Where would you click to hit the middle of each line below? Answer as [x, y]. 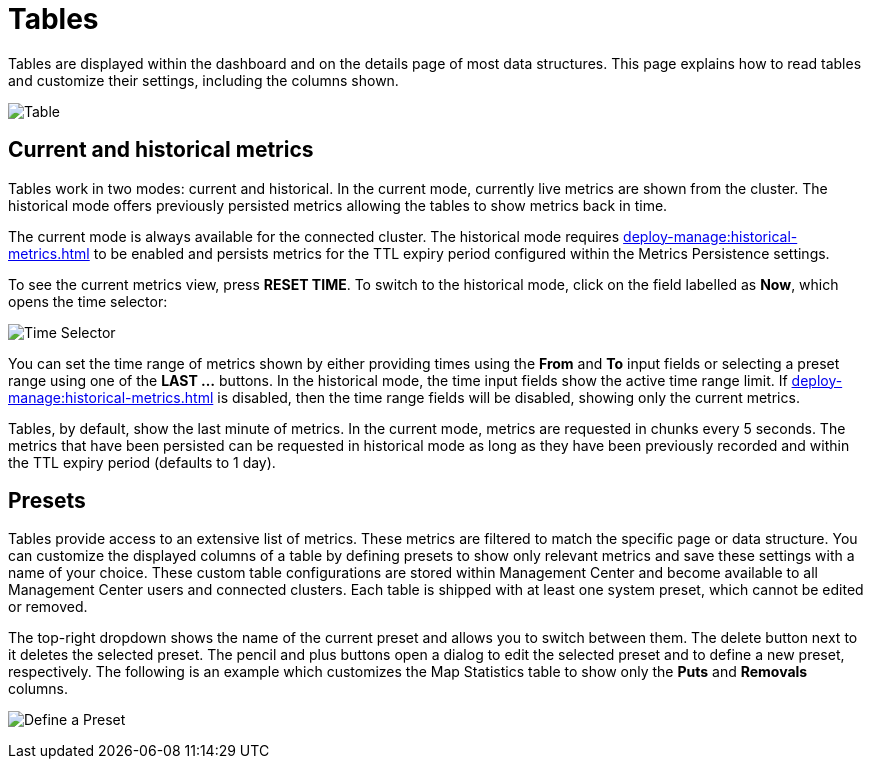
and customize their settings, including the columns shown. [203, 80]
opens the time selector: [88, 301]
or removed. [48, 607]
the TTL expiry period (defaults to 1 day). [142, 462]
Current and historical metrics [161, 150]
